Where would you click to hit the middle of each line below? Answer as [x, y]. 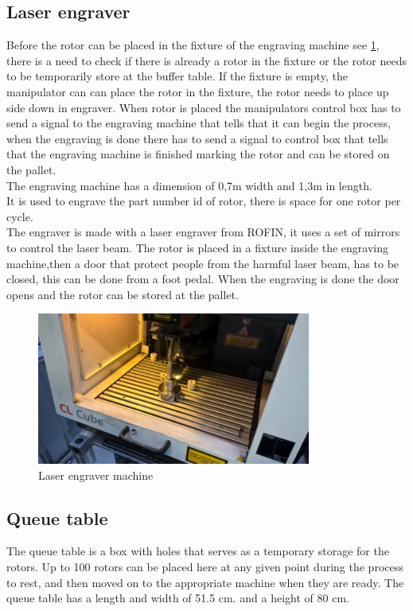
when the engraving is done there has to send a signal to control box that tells [197, 138]
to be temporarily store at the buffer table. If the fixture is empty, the [177, 76]
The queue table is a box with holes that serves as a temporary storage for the [198, 551]
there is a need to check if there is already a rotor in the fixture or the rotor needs [206, 60]
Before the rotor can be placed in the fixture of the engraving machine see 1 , [193, 45]
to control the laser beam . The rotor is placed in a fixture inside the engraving [197, 247]
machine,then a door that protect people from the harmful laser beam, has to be [203, 263]
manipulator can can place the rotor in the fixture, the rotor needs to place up [198, 91]
